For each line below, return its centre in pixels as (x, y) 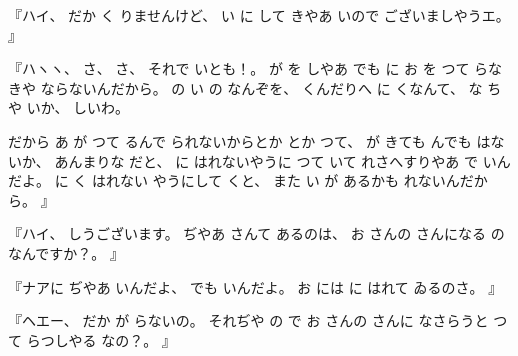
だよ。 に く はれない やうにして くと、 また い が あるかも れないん (234, 180)
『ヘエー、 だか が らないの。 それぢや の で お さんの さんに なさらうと (248, 320)
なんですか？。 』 (66, 252)
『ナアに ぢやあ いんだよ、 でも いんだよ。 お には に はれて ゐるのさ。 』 (255, 286)
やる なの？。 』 (122, 339)
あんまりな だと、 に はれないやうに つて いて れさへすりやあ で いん (282, 160)
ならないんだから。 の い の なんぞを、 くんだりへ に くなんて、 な (261, 87)
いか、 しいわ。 (78, 107)
